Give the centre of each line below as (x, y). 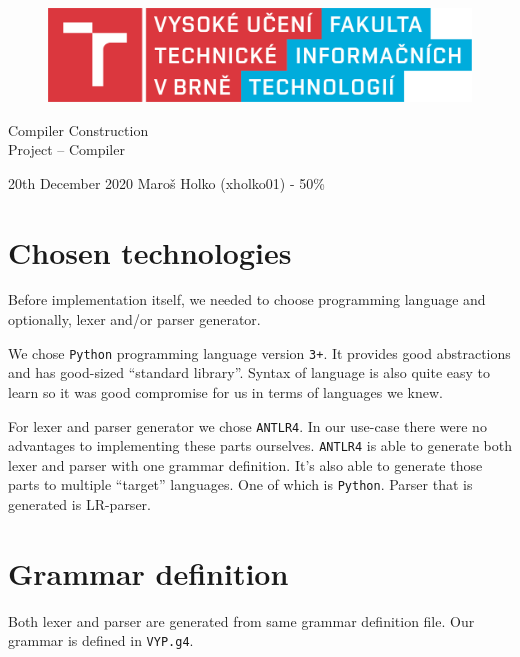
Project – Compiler (66, 149)
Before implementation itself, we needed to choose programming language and (247, 299)
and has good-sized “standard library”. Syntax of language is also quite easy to (249, 372)
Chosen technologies (150, 251)
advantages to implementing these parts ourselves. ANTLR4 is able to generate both (260, 445)
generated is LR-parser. (79, 504)
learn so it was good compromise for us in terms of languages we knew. (225, 391)
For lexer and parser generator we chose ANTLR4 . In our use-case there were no (247, 425)
